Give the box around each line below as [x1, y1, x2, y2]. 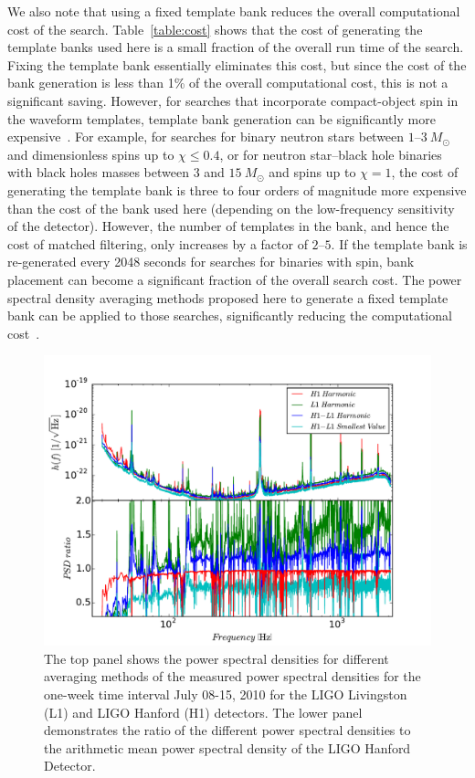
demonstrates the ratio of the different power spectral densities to [44, 720, 411, 740]
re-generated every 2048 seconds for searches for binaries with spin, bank [7, 252, 415, 271]
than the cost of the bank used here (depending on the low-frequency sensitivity [7, 198, 455, 217]
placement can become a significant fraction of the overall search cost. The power [7, 269, 462, 289]
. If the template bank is [331, 234, 468, 253]
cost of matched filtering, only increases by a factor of [7, 234, 308, 253]
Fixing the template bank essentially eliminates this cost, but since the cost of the [7, 55, 467, 74]
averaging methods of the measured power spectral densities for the [44, 667, 421, 686]
